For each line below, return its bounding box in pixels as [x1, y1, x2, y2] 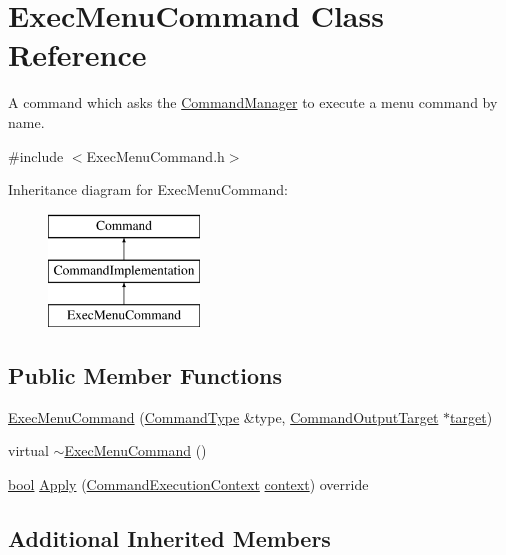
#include [8, 145, 64, 166]
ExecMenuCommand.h [86, 145, 225, 166]
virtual [8, 440, 49, 461]
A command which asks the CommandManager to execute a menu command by [8, 92, 498, 113]
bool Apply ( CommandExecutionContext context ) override [8, 474, 369, 495]
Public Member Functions [8, 360, 282, 391]
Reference [8, 34, 147, 75]
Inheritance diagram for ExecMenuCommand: [8, 179, 288, 200]
